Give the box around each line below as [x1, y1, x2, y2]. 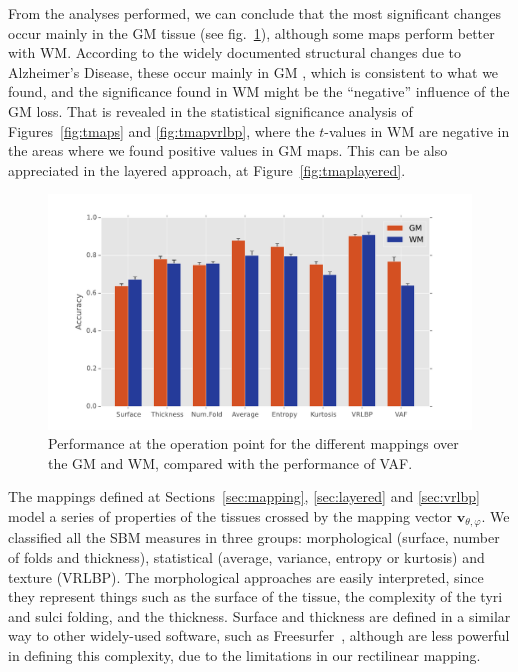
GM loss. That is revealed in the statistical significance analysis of [8, 100, 413, 121]
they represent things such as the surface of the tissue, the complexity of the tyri [8, 586, 503, 607]
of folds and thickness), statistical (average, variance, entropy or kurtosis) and [8, 546, 485, 567]
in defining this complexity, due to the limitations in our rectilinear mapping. [8, 644, 481, 665]
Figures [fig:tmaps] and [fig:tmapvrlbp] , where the [8, 120, 315, 141]
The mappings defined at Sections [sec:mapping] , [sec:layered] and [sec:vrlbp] [8, 486, 480, 507]
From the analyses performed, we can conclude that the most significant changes [8, 3, 501, 23]
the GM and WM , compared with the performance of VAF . [48, 452, 413, 473]
